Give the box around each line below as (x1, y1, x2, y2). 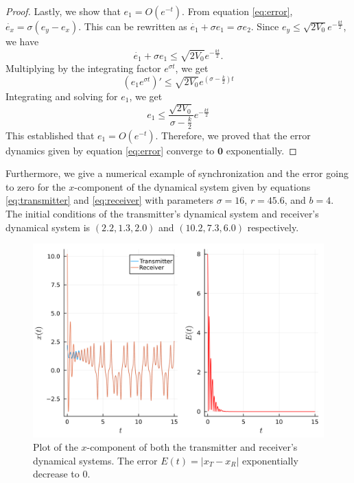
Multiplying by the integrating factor (5, 60, 161, 75)
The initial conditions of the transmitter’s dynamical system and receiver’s (5, 207, 319, 221)
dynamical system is (5, 220, 91, 234)
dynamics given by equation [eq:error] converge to (5, 143, 215, 157)
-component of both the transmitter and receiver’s (86, 440, 298, 454)
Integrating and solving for (5, 89, 118, 104)
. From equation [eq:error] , (182, 4, 293, 18)
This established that (5, 128, 95, 142)
